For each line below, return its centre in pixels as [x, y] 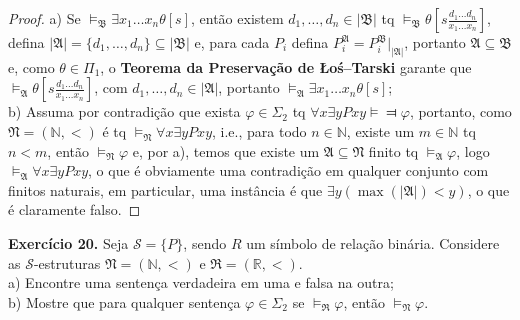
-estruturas [67, 262]
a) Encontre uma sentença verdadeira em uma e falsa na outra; [201, 282]
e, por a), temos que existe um [226, 150]
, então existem [237, 18]
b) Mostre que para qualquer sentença [124, 301]
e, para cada [232, 42]
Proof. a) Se [44, 18]
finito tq [393, 150]
